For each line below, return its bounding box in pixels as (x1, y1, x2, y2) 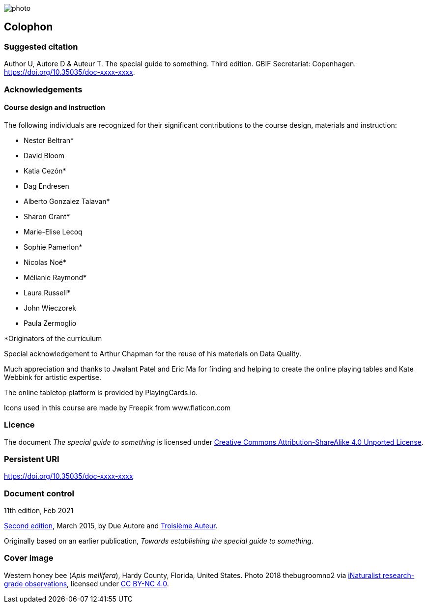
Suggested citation (4, 41, 78, 52)
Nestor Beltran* (24, 136, 74, 145)
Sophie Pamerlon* (24, 242, 83, 251)
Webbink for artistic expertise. (4, 373, 101, 381)
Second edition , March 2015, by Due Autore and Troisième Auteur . (4, 521, 218, 530)
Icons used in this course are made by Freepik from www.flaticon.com (4, 403, 231, 412)
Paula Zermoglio (24, 318, 77, 327)
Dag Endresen (24, 181, 69, 190)
